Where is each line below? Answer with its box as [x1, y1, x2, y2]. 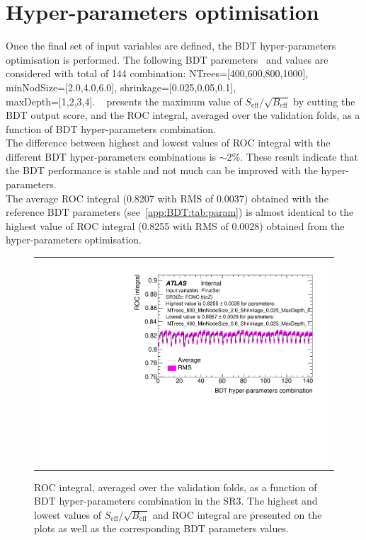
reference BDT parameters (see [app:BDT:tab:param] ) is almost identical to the [6, 205, 354, 219]
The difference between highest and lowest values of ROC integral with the [6, 135, 331, 150]
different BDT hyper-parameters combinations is [6, 149, 217, 163]
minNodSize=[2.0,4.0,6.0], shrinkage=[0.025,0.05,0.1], [6, 79, 236, 94]
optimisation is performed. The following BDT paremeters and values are [6, 52, 328, 67]
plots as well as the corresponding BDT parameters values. [34, 521, 289, 536]
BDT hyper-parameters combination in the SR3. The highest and [34, 493, 318, 508]
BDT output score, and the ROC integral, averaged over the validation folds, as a [6, 108, 360, 122]
